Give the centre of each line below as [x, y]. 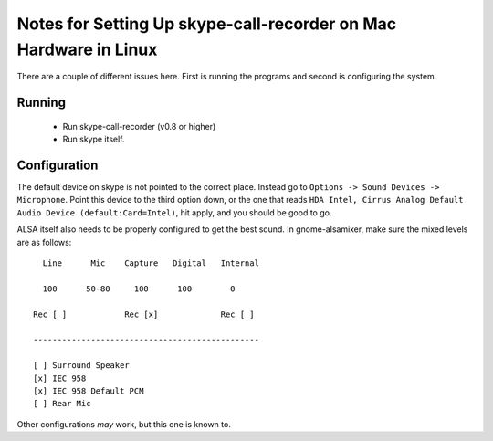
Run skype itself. [94, 139]
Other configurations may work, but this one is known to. [124, 424]
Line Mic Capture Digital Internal [151, 263]
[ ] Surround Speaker [81, 366]
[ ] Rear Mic [62, 404]
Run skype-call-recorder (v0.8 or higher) [139, 126]
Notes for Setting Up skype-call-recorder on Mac [207, 24]
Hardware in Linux [87, 49]
